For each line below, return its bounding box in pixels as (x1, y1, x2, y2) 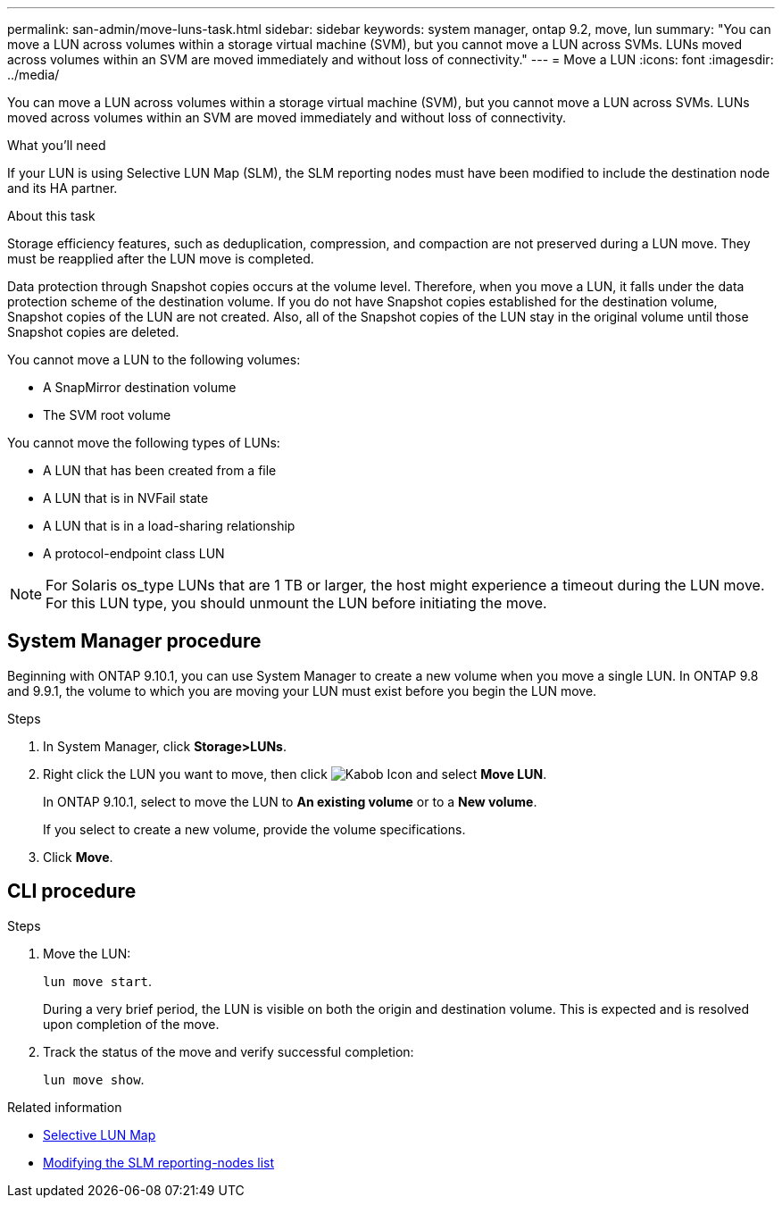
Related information (7, 1099, 122, 1115)
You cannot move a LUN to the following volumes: (7, 352, 301, 367)
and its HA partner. (7, 180, 118, 196)
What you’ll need (7, 138, 106, 153)
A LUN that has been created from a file (43, 463, 277, 478)
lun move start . (43, 973, 153, 989)
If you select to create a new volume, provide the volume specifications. (43, 821, 466, 837)
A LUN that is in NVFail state (43, 490, 209, 506)
